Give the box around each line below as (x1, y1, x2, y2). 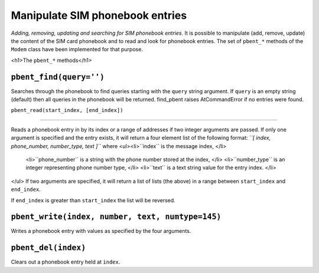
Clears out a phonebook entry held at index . (11, 258, 121, 265)
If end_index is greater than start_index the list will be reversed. (11, 196, 175, 203)
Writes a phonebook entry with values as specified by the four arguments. (11, 228, 191, 235)
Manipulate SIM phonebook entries (11, 9, 187, 22)
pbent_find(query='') (11, 72, 105, 82)
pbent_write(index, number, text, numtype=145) (11, 212, 222, 222)
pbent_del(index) (11, 243, 86, 253)
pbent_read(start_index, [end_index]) (11, 107, 123, 114)
